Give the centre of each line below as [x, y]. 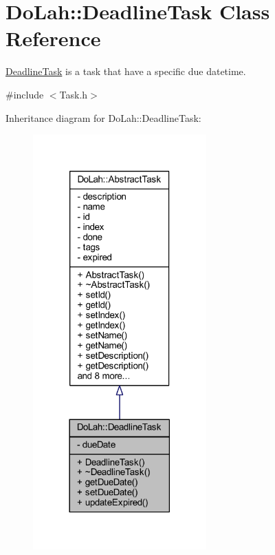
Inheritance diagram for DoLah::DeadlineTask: [103, 117]
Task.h [74, 94]
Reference [53, 38]
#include [25, 94]
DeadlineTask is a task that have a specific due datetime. [126, 71]
